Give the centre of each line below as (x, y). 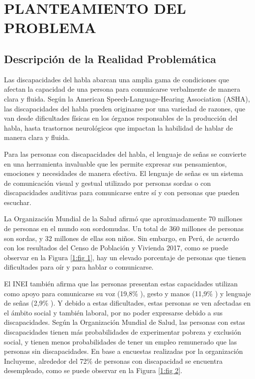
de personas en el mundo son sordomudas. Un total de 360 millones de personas (124, 228)
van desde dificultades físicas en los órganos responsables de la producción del (121, 118)
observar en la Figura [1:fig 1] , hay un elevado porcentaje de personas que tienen (125, 257)
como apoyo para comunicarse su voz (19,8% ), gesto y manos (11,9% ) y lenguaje (127, 293)
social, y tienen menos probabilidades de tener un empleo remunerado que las (121, 341)
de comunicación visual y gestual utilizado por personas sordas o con (107, 183)
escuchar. (18, 202)
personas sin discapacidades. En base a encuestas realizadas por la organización (124, 351)
